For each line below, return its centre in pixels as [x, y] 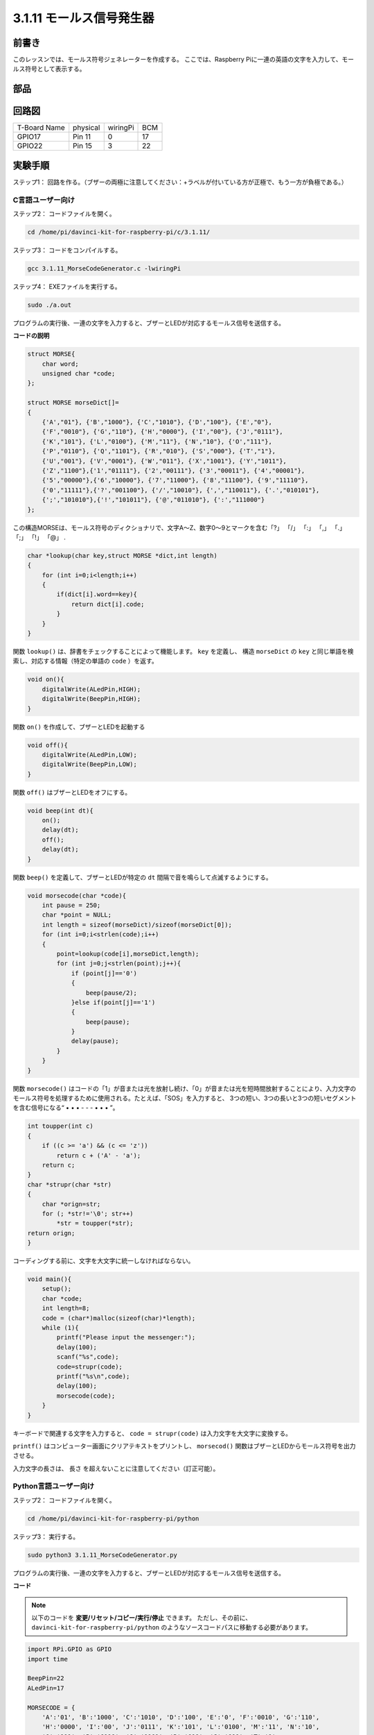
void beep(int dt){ [60, 811]
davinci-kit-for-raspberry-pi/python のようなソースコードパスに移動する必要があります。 [171, 1627]
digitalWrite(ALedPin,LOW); [90, 754]
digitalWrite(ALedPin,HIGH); [91, 689]
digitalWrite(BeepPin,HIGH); [91, 699]
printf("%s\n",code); [93, 1376]
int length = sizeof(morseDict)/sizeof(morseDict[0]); [137, 924]
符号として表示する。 [55, 69]
